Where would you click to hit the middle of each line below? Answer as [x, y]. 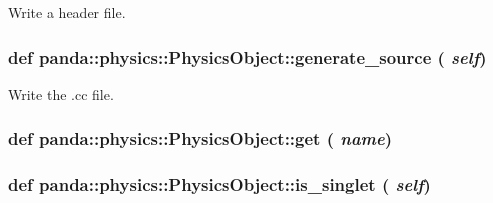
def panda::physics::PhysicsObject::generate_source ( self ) [247, 56]
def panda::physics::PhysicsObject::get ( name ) [200, 138]
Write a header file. [67, 12]
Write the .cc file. [61, 93]
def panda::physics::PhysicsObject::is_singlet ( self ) [219, 184]
